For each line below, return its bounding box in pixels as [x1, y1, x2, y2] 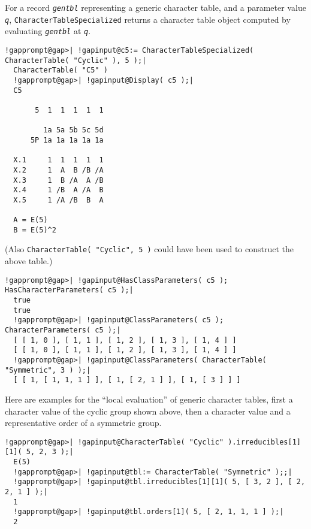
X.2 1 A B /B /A [13, 165, 104, 174]
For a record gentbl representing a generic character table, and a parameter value [5, 1, 306, 13]
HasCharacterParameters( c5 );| [5, 286, 134, 295]
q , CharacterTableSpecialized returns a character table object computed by [5, 13, 291, 25]
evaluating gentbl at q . [5, 25, 91, 37]
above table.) [5, 255, 53, 267]
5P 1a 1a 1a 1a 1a [30, 135, 104, 144]
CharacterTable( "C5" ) [13, 66, 108, 75]
